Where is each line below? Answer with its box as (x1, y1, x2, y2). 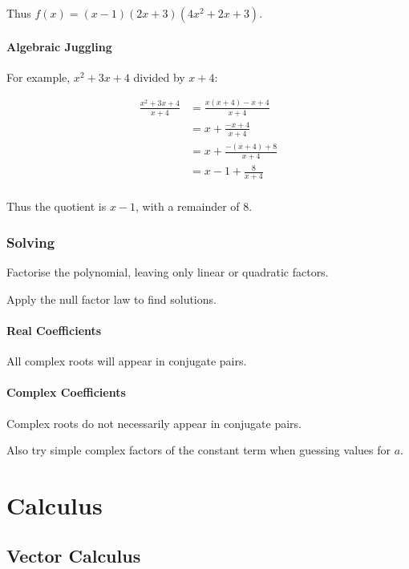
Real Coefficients (6, 321, 102, 338)
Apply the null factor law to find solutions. (6, 290, 217, 307)
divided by (133, 68, 185, 85)
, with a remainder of (136, 198, 240, 215)
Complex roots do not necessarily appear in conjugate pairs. (6, 414, 302, 431)
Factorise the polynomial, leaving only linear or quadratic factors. (6, 264, 329, 280)
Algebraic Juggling (6, 38, 112, 54)
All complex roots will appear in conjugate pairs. (6, 353, 247, 369)
